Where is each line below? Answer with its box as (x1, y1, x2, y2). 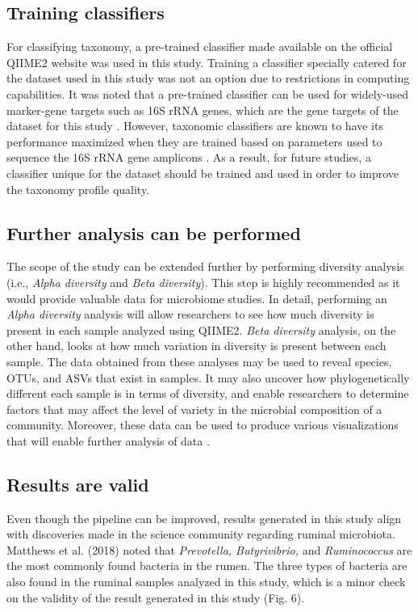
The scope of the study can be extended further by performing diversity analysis (6, 258, 404, 275)
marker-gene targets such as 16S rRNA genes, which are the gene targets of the (6, 101, 399, 118)
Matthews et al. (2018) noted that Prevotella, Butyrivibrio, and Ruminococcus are (6, 541, 412, 558)
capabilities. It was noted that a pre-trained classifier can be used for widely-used (6, 85, 408, 102)
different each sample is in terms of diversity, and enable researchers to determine (6, 385, 409, 402)
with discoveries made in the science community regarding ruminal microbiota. (6, 525, 395, 542)
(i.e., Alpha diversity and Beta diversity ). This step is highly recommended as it (6, 273, 400, 290)
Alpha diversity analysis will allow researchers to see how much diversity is (6, 306, 374, 323)
